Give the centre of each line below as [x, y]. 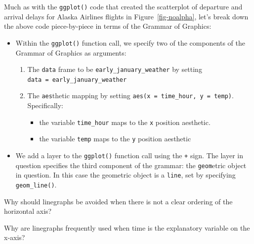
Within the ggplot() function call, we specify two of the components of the [130, 42]
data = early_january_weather [77, 80]
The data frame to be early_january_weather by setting [115, 69]
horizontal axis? [28, 211]
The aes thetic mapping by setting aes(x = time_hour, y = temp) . [130, 95]
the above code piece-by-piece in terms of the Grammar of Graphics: [108, 26]
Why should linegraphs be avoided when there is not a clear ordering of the [118, 201]
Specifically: [45, 105]
